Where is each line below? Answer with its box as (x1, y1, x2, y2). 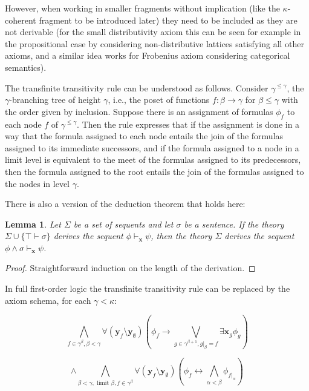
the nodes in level (5, 177, 70, 189)
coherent (5, 13, 36, 26)
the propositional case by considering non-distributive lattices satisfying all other (5, 37, 305, 50)
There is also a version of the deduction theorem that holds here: (5, 197, 246, 210)
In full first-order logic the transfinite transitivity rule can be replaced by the (5, 282, 290, 295)
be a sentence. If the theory (184, 217, 284, 230)
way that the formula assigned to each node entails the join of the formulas (5, 130, 284, 142)
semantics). (5, 61, 47, 73)
